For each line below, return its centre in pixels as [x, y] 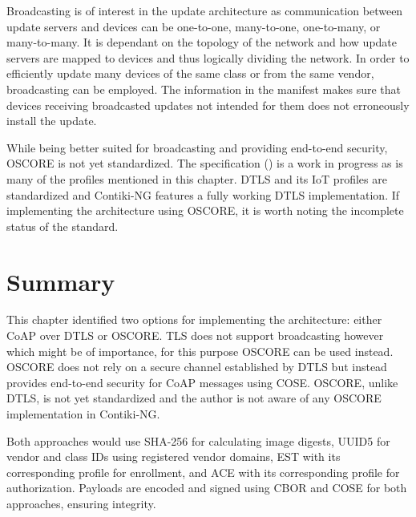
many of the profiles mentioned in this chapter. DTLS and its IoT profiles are [197, 178]
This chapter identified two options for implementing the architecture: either [194, 319]
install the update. [52, 121]
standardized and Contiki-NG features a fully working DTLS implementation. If [203, 194]
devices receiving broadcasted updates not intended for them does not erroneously [208, 105]
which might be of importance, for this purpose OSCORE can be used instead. [200, 351]
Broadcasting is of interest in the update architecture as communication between [205, 10]
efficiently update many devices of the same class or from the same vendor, [190, 73]
